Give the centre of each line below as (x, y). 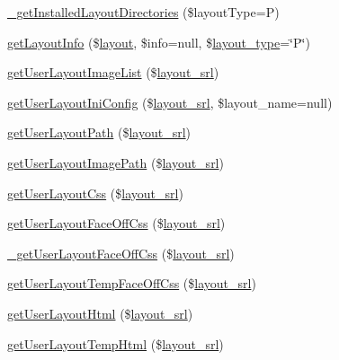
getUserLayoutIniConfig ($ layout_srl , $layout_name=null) (170, 102)
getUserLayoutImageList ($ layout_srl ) (113, 72)
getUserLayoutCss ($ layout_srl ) (95, 193)
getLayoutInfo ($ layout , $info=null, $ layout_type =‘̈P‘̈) (159, 42)
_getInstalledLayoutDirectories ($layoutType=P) (143, 12)
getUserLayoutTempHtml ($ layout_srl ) (116, 343)
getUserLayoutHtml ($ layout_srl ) (100, 313)
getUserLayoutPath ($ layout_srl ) (99, 132)
